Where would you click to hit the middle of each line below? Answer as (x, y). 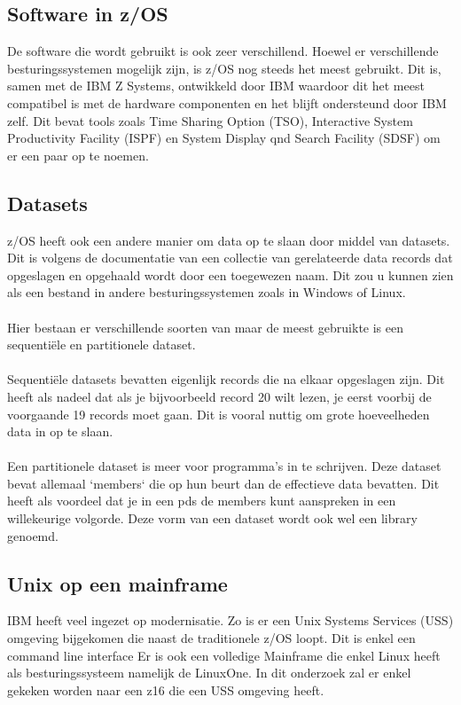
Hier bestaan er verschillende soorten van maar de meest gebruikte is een (206, 327)
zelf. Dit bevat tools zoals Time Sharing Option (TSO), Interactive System (210, 120)
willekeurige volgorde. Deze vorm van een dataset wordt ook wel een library (212, 518)
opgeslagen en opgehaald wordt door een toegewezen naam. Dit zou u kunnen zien (230, 274)
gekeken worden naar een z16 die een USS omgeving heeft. (166, 689)
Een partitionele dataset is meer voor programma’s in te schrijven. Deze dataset (224, 466)
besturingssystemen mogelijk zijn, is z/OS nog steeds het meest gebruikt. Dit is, (224, 68)
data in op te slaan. (60, 431)
